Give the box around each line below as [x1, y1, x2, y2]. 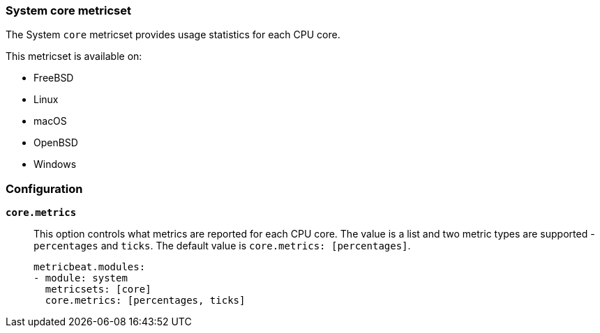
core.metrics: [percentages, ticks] [45, 295, 246, 307]
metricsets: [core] [45, 284, 151, 295]
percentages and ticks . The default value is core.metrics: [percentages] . [33, 240, 411, 252]
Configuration [6, 181, 83, 196]
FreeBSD [33, 72, 74, 84]
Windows [33, 158, 77, 171]
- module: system [33, 272, 128, 284]
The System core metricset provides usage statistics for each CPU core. [6, 29, 340, 41]
